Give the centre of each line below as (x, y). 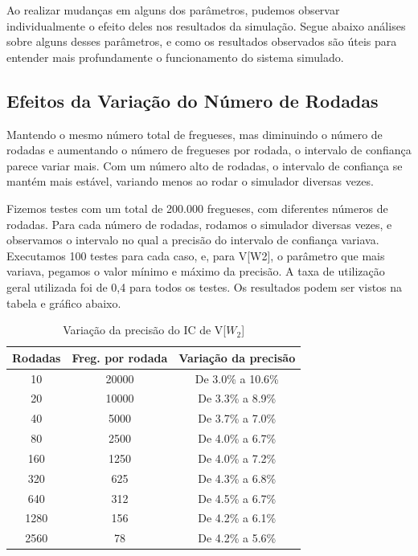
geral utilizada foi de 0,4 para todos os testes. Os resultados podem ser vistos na (205, 286)
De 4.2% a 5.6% (237, 538)
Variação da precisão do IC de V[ (145, 330)
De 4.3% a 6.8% (237, 478)
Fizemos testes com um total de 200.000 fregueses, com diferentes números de (197, 208)
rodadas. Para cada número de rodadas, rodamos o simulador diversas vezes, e (199, 224)
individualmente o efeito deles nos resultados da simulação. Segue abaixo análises (206, 25)
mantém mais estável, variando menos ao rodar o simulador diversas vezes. (190, 181)
